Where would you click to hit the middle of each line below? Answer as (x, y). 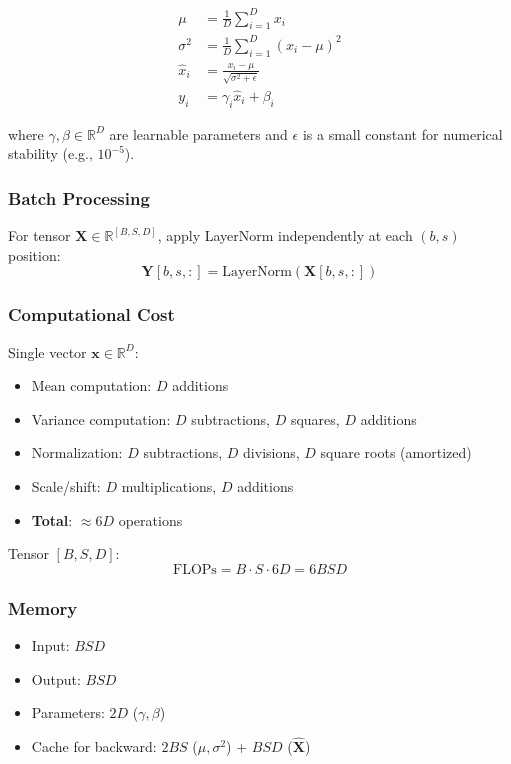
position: (34, 254)
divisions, (271, 452)
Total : (52, 519)
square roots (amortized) (396, 452)
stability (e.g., (50, 153)
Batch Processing (79, 197)
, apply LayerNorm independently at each (285, 235)
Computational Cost (91, 314)
